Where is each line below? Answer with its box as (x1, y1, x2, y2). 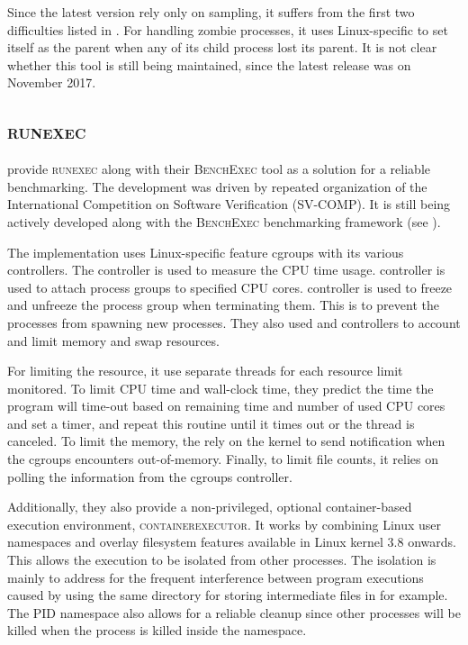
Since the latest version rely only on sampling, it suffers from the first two (7, 3, 415, 21)
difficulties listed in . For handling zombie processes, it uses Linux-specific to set (7, 20, 448, 39)
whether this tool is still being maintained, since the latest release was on (7, 55, 411, 74)
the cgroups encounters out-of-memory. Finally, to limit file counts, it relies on (7, 450, 438, 468)
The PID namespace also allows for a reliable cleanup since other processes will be (7, 603, 461, 622)
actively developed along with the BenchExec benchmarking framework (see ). (7, 212, 441, 231)
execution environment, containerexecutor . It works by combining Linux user (7, 514, 442, 533)
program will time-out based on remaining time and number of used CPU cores (7, 396, 445, 415)
